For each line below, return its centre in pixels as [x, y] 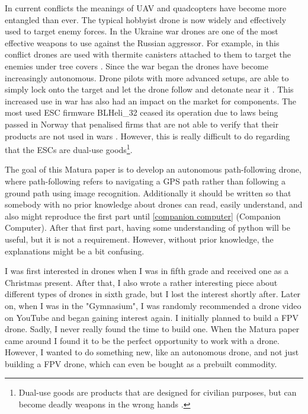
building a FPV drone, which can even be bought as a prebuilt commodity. [141, 363]
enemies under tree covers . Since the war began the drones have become [137, 66]
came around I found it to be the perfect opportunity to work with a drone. [142, 340]
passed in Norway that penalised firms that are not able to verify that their [142, 124]
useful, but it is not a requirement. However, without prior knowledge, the [139, 239]
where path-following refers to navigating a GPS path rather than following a [145, 181]
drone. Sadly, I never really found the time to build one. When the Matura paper [152, 329]
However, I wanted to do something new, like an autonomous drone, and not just [152, 352]
